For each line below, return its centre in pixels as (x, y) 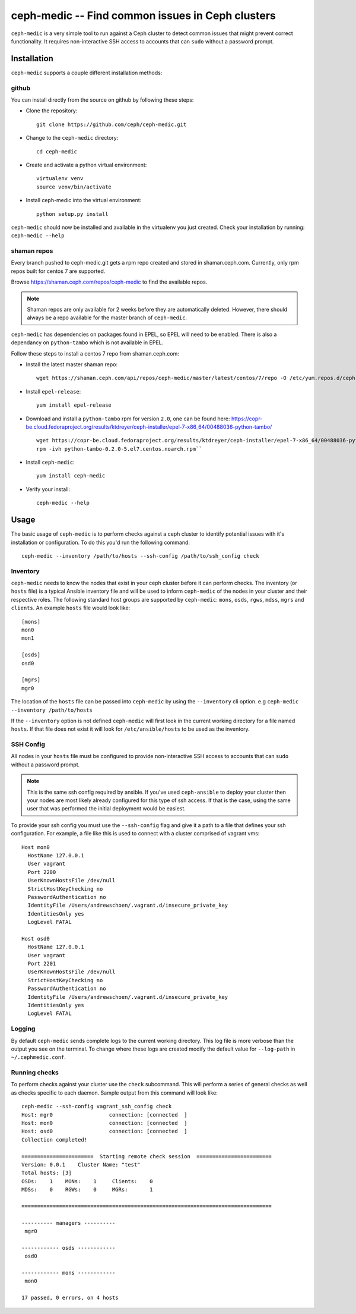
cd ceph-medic (57, 151)
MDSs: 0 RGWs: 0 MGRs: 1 (88, 1190)
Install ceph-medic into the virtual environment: (84, 200)
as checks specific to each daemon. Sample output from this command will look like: (114, 1093)
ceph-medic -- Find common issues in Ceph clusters (143, 15)
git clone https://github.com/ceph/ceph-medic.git (112, 124)
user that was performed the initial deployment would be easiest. (107, 809)
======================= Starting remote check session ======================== (147, 1156)
